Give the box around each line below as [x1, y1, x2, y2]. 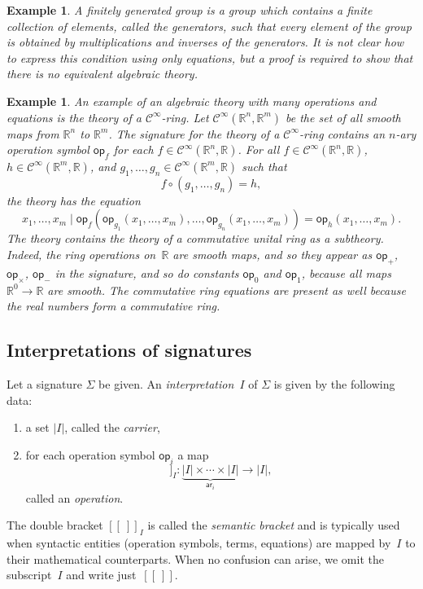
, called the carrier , [64, 419, 160, 436]
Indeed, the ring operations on [7, 245, 156, 262]
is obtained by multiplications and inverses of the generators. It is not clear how [7, 33, 404, 51]
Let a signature [7, 375, 82, 392]
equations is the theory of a [7, 108, 142, 125]
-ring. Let [161, 108, 209, 125]
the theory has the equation [7, 191, 141, 209]
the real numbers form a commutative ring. [7, 297, 220, 314]
